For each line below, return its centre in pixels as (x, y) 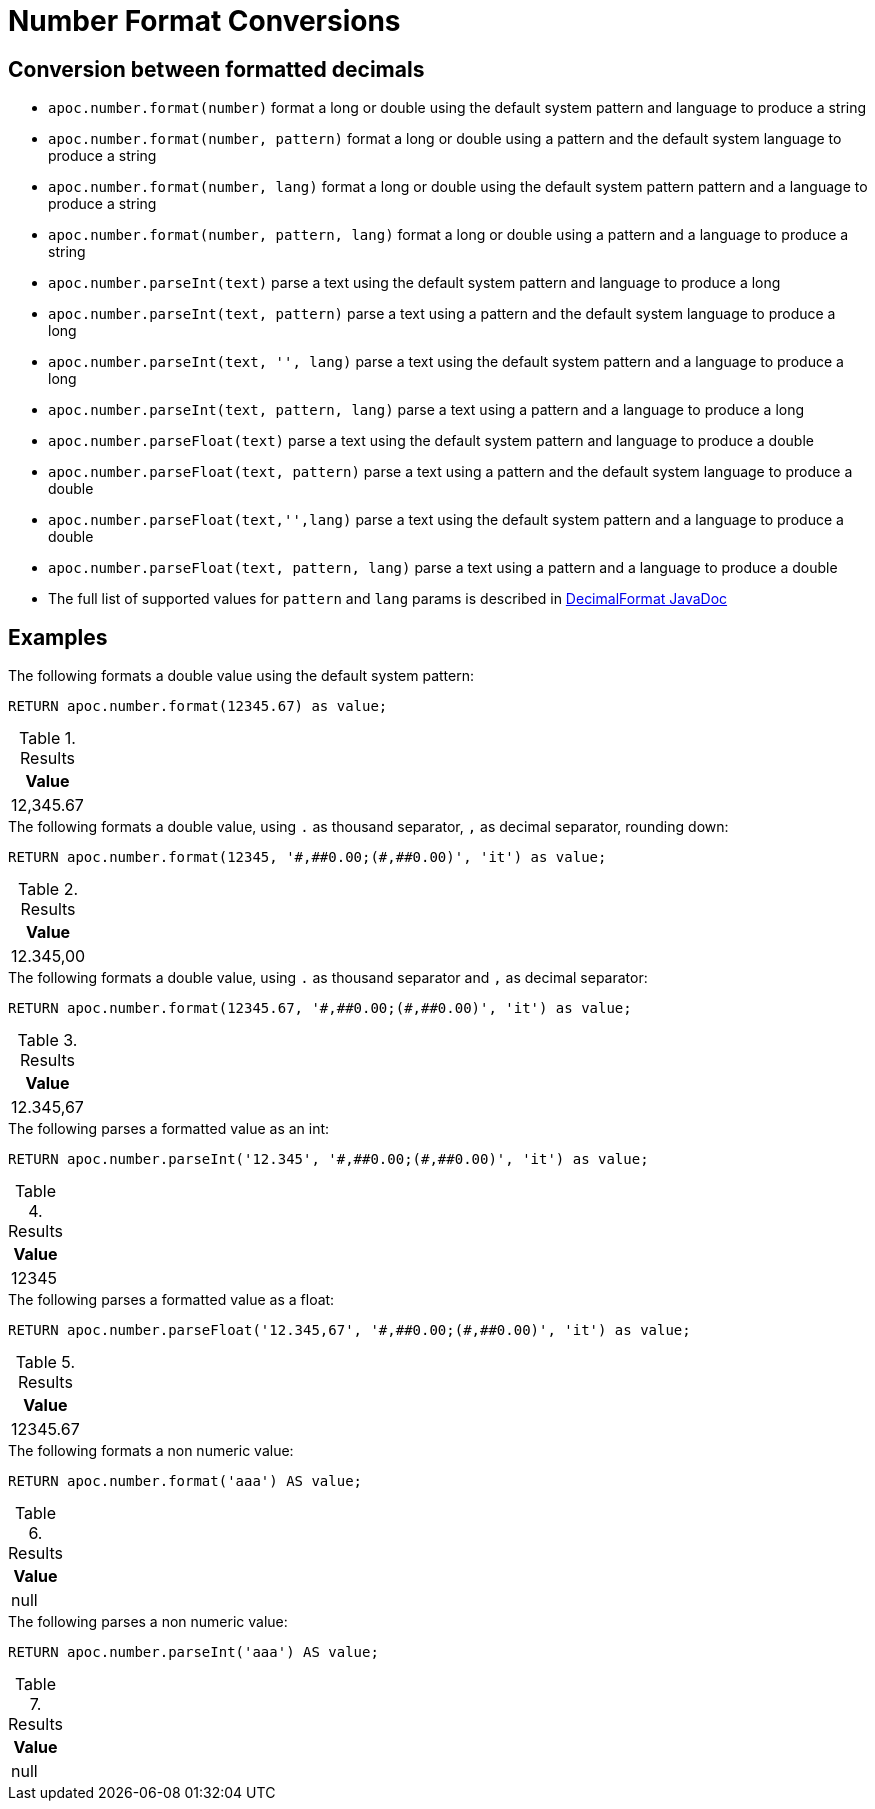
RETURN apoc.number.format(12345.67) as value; (198, 706)
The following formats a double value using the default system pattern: (241, 676)
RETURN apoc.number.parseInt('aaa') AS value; (193, 1652)
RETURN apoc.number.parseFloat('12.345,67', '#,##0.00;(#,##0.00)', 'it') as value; (349, 1330)
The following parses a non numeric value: (148, 1622)
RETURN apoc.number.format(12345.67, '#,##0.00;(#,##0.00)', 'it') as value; (320, 1008)
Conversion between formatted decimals (216, 69)
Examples (58, 637)
